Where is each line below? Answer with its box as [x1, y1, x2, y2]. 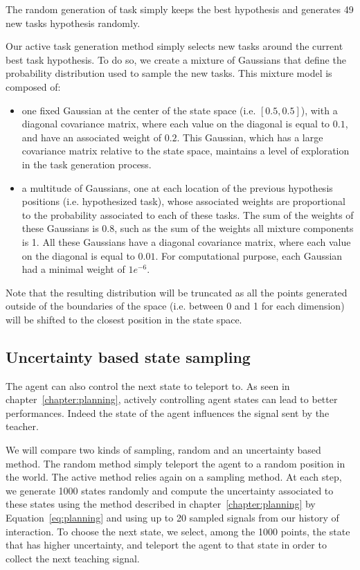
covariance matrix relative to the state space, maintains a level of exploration [21, 143, 350, 158]
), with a [300, 103, 338, 117]
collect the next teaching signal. [6, 551, 140, 565]
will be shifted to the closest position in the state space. [6, 312, 242, 326]
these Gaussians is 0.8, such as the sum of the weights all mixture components [21, 221, 354, 235]
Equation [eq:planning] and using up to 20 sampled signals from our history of [6, 510, 339, 525]
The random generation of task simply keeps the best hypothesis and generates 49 [6, 2, 354, 16]
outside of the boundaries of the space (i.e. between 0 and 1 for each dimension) [6, 299, 345, 313]
